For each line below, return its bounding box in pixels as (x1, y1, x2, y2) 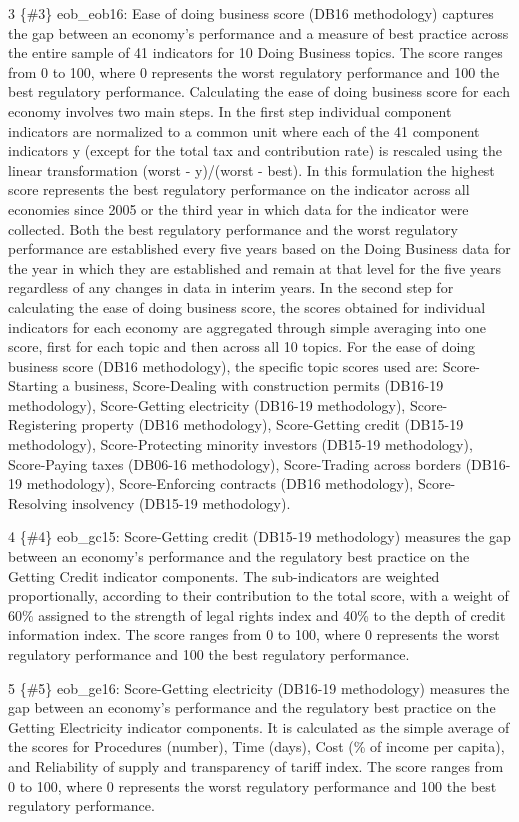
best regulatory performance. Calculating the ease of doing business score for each (8, 81, 510, 102)
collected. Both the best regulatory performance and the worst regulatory (8, 218, 458, 239)
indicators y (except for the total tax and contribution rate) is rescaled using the (8, 140, 503, 161)
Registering (8, 414, 77, 435)
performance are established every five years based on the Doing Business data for (8, 238, 511, 259)
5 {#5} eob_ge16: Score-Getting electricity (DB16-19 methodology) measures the (8, 677, 510, 698)
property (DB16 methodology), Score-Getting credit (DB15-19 (81, 414, 464, 435)
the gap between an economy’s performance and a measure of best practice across (8, 22, 509, 43)
